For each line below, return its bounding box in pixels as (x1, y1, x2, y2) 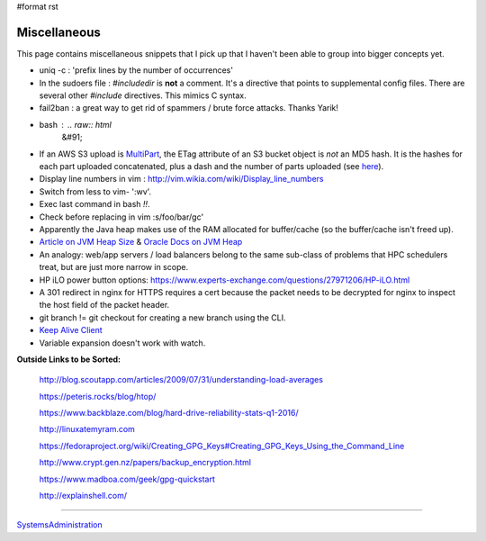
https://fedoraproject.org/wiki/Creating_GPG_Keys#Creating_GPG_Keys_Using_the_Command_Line (39, 440, 405, 451)
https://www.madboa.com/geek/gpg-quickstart (39, 473, 216, 484)
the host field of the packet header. (39, 300, 170, 311)
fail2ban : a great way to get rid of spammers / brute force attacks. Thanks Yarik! (39, 103, 339, 113)
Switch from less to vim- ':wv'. (39, 185, 152, 197)
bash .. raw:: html (39, 119, 112, 130)
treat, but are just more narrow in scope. (39, 262, 189, 273)
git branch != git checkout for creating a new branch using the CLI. (39, 311, 287, 323)
